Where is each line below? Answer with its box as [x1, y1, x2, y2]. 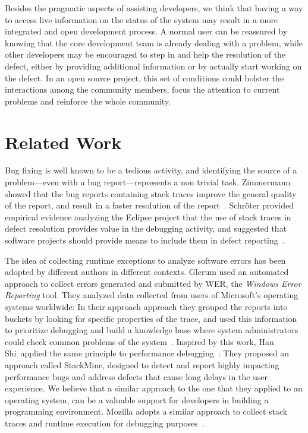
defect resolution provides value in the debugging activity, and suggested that [5, 222, 287, 235]
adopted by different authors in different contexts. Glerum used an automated [5, 266, 289, 278]
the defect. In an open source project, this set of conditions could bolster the [5, 71, 284, 84]
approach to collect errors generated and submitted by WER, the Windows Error [5, 277, 301, 289]
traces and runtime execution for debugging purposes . [5, 416, 205, 429]
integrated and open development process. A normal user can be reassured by [5, 25, 288, 37]
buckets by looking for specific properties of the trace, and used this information [5, 312, 297, 324]
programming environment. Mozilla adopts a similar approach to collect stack [5, 405, 288, 418]
